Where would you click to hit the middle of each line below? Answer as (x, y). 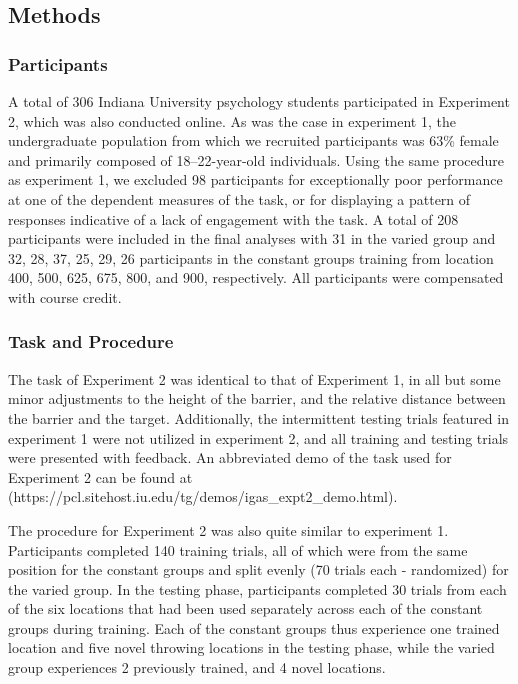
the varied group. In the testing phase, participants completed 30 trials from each (257, 588)
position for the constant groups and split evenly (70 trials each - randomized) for (258, 569)
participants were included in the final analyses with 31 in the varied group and (252, 238)
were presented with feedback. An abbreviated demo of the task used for (230, 457)
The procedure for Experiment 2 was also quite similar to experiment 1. (228, 529)
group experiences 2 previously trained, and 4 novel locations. (197, 667)
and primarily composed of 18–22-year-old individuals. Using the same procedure (256, 159)
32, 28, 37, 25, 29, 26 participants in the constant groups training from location (251, 257)
